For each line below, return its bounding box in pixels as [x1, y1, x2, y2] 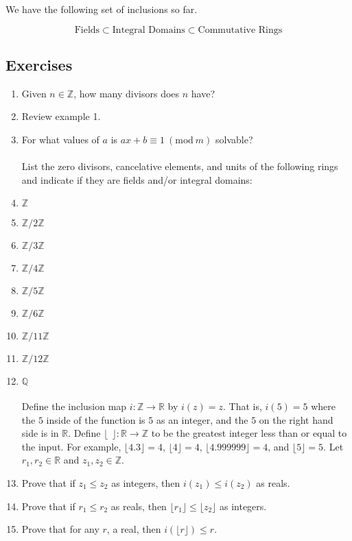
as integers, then [111, 475, 180, 490]
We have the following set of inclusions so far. [5, 2, 198, 16]
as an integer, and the [156, 412, 248, 426]
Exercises [5, 53, 73, 75]
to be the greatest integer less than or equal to [151, 426, 347, 440]
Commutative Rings [198, 25, 283, 35]
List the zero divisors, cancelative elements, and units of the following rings [21, 159, 338, 173]
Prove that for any [21, 522, 99, 536]
